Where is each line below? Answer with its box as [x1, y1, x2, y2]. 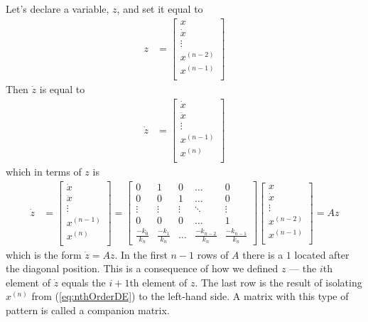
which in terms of [6, 164, 82, 179]
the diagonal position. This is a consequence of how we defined [6, 261, 278, 276]
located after [294, 247, 350, 262]
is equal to [39, 82, 85, 97]
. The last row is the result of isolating [195, 274, 362, 289]
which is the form [6, 247, 82, 262]
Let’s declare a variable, [6, 1, 109, 16]
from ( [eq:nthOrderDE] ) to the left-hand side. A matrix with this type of [31, 289, 349, 304]
